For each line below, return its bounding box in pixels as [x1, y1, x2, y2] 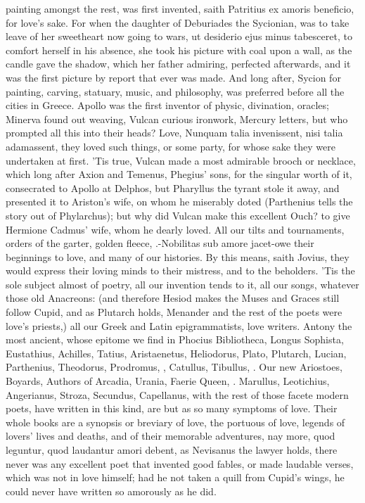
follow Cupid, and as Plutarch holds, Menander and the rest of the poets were [6, 305, 342, 319]
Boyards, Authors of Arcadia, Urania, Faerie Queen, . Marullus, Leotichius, [6, 374, 330, 388]
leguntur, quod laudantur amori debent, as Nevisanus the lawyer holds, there [6, 442, 338, 457]
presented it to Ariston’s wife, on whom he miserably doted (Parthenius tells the [6, 194, 353, 209]
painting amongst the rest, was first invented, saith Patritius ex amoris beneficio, [6, 1, 354, 15]
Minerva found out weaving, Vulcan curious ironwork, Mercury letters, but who [6, 111, 348, 126]
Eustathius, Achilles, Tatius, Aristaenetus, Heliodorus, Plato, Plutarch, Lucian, [6, 345, 347, 360]
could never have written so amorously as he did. [6, 483, 217, 498]
